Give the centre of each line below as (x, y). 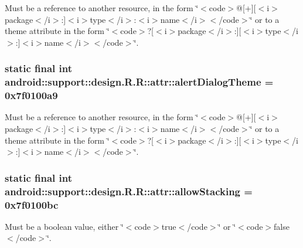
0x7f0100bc (32, 204)
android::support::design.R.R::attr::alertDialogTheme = (139, 82)
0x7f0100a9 (31, 95)
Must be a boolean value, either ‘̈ (64, 226)
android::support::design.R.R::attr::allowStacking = (129, 191)
